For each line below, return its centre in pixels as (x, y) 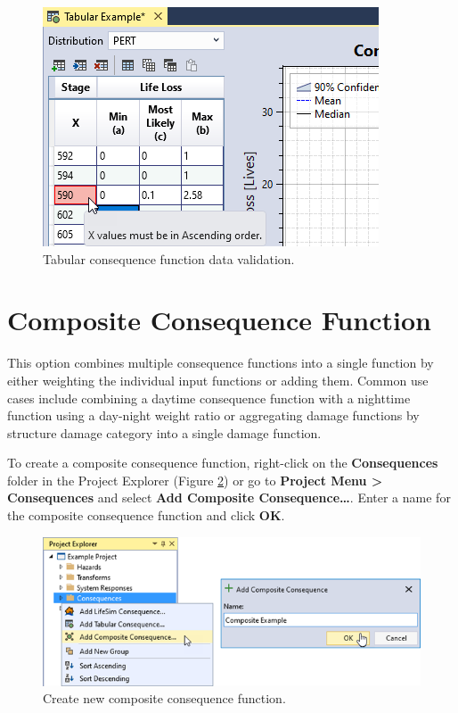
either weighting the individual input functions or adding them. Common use (218, 380)
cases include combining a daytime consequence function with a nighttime (209, 398)
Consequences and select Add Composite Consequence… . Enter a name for (229, 497)
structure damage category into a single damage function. (164, 432)
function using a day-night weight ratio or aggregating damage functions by (213, 415)
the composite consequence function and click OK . (146, 515)
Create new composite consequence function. (164, 698)
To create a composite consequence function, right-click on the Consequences (223, 463)
